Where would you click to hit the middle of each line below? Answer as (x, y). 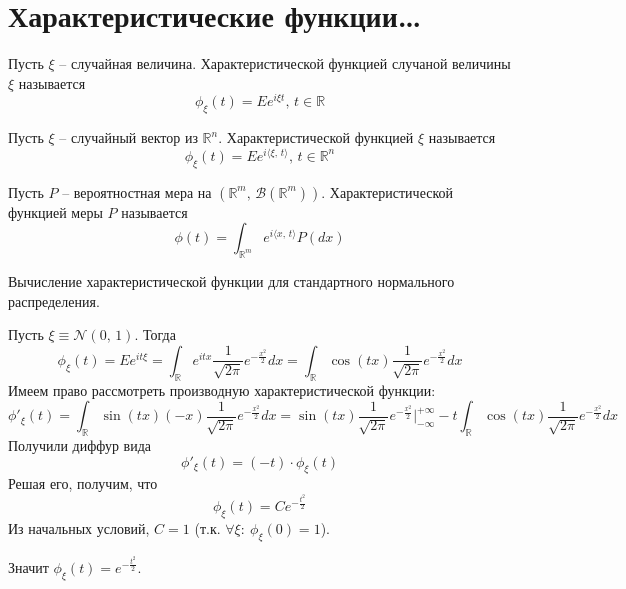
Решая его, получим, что (83, 483)
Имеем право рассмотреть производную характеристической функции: (222, 389)
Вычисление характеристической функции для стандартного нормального (231, 281)
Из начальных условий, (79, 527)
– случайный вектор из (128, 137)
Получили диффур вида (80, 445)
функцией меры (55, 211)
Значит (28, 566)
